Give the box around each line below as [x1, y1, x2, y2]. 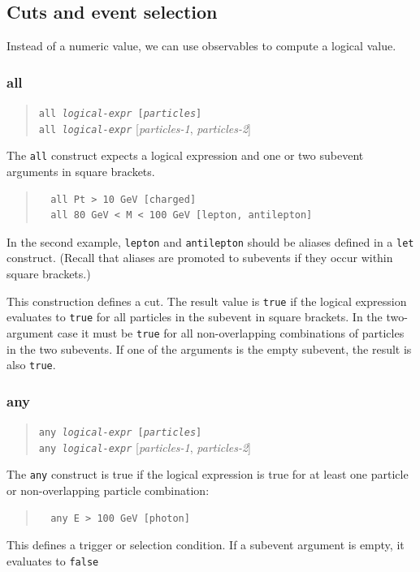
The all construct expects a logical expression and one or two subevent [6, 147, 364, 164]
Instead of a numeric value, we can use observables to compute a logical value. [6, 37, 396, 54]
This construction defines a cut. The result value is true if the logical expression [6, 292, 407, 309]
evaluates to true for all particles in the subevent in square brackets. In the [6, 308, 383, 325]
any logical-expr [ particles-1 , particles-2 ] [38, 438, 251, 455]
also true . [6, 356, 56, 373]
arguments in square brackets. [6, 162, 155, 179]
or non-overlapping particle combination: [6, 482, 210, 499]
